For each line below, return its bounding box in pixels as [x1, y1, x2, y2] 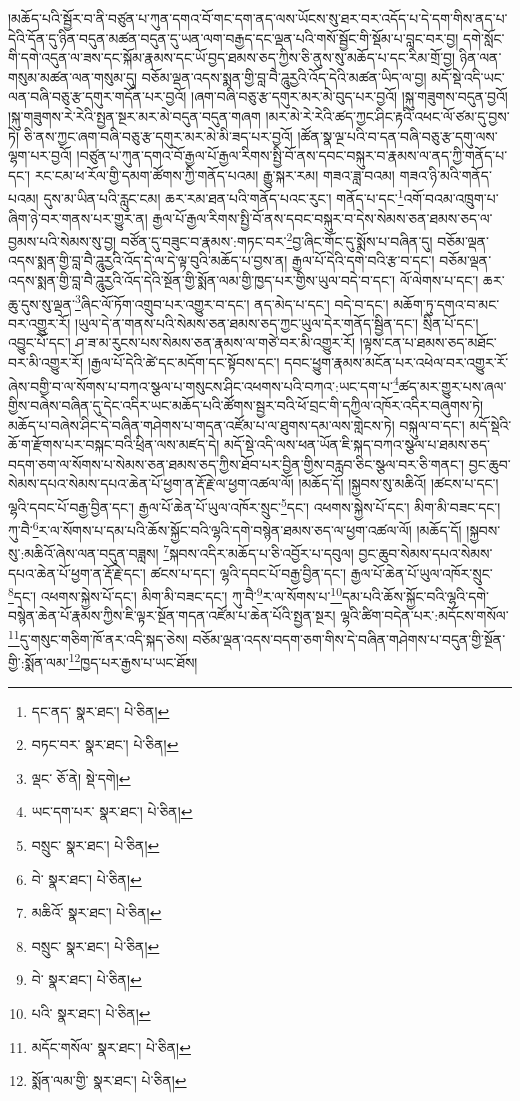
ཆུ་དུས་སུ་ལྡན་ [8, 293, 75, 314]
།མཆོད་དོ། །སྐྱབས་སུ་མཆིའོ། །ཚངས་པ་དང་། [298, 473, 499, 494]
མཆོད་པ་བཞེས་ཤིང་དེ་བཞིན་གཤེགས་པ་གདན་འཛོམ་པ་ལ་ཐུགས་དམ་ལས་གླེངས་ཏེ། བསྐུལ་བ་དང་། [8, 414, 465, 435]
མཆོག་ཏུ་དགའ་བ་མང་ [393, 293, 500, 314]
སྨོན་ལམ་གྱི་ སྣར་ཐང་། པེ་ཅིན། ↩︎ [31, 1070, 187, 1091]
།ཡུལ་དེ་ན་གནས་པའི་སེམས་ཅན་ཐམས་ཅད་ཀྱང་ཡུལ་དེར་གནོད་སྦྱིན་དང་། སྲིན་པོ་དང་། [75, 312, 479, 333]
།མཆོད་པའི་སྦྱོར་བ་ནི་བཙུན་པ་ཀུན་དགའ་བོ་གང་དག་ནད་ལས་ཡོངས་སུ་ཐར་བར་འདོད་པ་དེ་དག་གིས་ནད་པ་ [8, 8, 508, 28]
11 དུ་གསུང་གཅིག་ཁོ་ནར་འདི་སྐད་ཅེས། [8, 626, 188, 649]
